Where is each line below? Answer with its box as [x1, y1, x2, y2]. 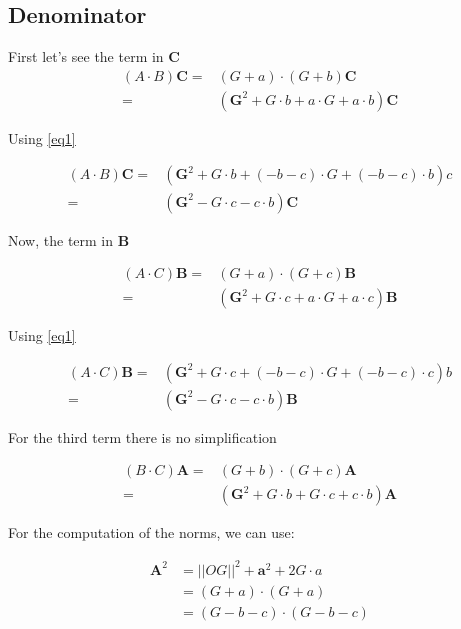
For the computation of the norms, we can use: [8, 522, 295, 543]
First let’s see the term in [8, 46, 164, 67]
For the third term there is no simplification [8, 426, 277, 447]
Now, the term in [8, 229, 114, 250]
